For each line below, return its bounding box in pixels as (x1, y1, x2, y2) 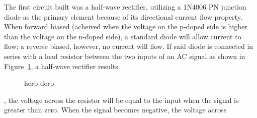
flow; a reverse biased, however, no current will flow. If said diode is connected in (4, 41, 253, 51)
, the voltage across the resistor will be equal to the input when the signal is (4, 94, 239, 105)
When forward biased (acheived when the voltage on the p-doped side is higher (4, 21, 247, 32)
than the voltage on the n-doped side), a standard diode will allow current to (4, 31, 241, 41)
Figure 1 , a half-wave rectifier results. (4, 61, 120, 71)
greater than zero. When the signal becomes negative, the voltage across (4, 104, 227, 115)
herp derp (24, 78, 54, 88)
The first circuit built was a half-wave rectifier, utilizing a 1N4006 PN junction (4, 2, 246, 12)
